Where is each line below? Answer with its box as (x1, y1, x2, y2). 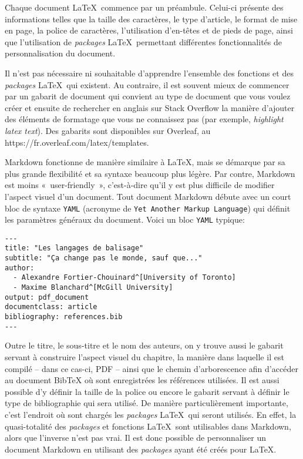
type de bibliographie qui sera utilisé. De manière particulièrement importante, (5, 397, 288, 409)
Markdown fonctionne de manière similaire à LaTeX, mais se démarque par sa (5, 156, 285, 168)
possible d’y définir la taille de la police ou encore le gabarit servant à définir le (5, 385, 289, 397)
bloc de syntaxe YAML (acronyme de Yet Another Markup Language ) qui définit (5, 202, 291, 214)
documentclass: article (5, 303, 97, 311)
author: (5, 263, 35, 272)
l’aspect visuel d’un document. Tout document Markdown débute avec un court (5, 190, 291, 202)
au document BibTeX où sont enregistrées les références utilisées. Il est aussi (5, 374, 280, 386)
